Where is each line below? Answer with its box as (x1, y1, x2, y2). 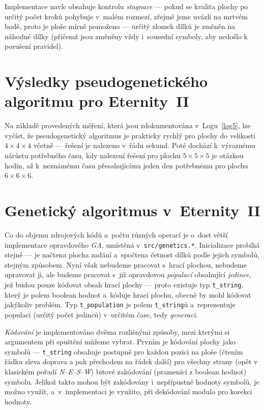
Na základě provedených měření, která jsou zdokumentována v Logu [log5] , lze (5, 120, 251, 131)
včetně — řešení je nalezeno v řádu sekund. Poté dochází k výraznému (33, 140, 255, 151)
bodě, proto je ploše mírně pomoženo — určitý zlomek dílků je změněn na (5, 21, 236, 32)
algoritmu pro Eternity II (5, 91, 189, 111)
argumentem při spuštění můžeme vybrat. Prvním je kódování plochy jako (5, 336, 236, 347)
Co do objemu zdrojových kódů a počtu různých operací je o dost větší (5, 229, 228, 240)
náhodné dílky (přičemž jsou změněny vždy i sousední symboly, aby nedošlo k (5, 31, 248, 41)
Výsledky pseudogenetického (5, 71, 208, 92)
